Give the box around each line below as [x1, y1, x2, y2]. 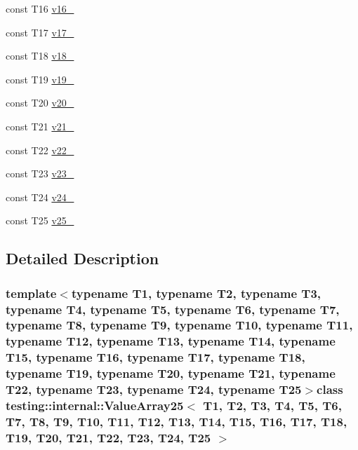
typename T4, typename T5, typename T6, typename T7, [6, 300, 340, 318]
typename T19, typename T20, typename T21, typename [6, 364, 336, 382]
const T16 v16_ [6, 1, 74, 15]
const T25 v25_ [6, 213, 74, 228]
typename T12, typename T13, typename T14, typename [6, 332, 336, 350]
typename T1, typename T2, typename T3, [71, 284, 321, 301]
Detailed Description [6, 247, 159, 269]
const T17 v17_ [6, 25, 74, 39]
